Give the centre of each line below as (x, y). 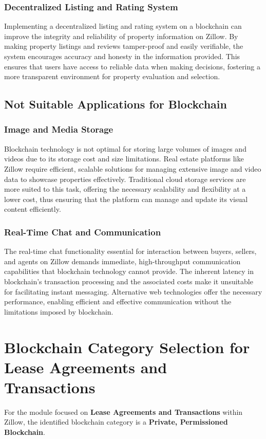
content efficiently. (33, 209)
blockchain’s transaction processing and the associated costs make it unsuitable (129, 281)
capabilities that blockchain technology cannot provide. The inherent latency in (129, 271)
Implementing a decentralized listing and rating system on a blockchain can (123, 26)
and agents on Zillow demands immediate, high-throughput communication (122, 261)
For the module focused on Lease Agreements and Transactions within (123, 411)
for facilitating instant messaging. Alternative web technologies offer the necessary (133, 291)
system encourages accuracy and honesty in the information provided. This (122, 56)
